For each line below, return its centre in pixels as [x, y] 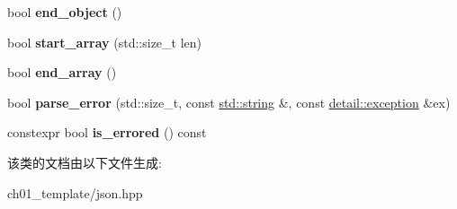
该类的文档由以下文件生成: [85, 162]
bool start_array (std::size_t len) [105, 42]
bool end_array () [62, 72]
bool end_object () [65, 12]
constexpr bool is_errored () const [107, 132]
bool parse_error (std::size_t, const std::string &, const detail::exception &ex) [229, 102]
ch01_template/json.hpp [75, 192]
